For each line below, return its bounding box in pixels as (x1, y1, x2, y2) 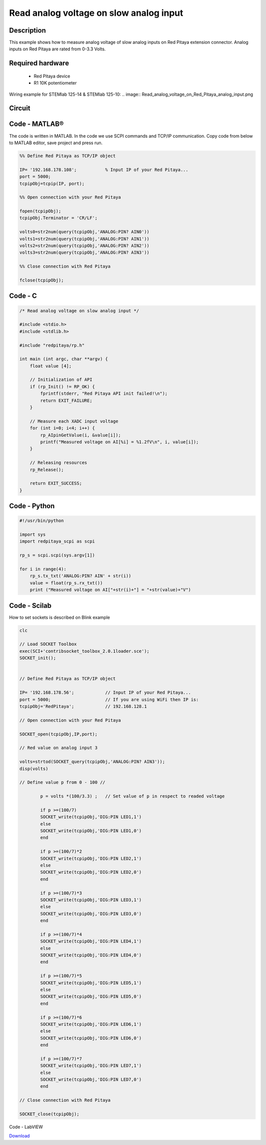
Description (9, 26, 46, 35)
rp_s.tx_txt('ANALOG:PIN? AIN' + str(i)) (30, 573, 132, 579)
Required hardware (9, 59, 69, 68)
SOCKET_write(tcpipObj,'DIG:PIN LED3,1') (40, 897, 142, 903)
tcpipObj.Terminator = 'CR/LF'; (19, 215, 98, 221)
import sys (19, 532, 46, 538)
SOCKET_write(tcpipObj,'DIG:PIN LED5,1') (40, 980, 142, 986)
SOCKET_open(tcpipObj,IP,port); (19, 731, 98, 737)
